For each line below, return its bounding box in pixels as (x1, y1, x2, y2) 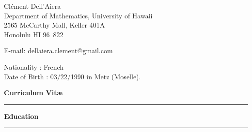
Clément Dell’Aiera (4, 1, 61, 11)
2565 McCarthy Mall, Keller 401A (4, 20, 105, 30)
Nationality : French (4, 61, 64, 72)
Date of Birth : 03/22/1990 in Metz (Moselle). (4, 71, 141, 81)
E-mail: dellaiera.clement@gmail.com (4, 45, 113, 56)
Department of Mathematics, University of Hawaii (4, 10, 153, 20)
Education (4, 111, 39, 121)
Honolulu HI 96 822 (4, 29, 63, 39)
